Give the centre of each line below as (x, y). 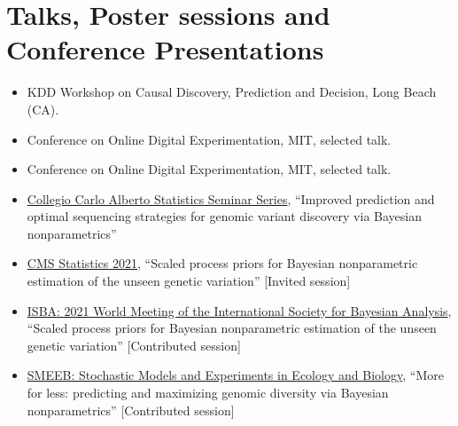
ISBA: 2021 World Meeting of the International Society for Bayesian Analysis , (239, 310)
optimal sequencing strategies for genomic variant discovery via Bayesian (224, 216)
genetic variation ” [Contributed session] (134, 345)
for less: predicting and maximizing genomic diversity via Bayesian (208, 393)
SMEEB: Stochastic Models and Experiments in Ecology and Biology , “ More (235, 375)
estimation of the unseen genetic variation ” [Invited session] (189, 281)
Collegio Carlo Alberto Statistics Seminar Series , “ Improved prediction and (231, 198)
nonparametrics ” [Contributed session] (131, 410)
